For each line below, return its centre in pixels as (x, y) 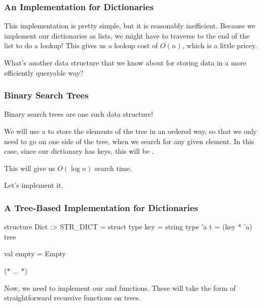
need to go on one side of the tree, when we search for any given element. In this (129, 141)
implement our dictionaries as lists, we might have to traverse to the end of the (127, 35)
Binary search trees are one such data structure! (79, 114)
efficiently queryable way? (44, 72)
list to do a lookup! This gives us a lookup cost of (81, 45)
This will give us (30, 168)
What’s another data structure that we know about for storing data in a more (125, 62)
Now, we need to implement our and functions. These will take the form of (120, 287)
